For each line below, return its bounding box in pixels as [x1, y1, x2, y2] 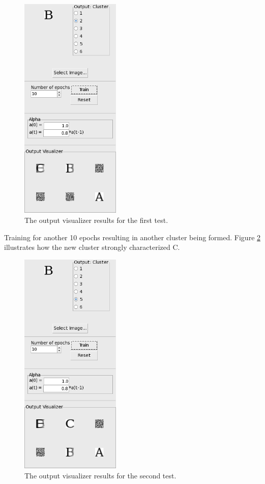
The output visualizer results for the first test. [24, 214, 168, 225]
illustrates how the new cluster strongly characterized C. [4, 242, 180, 252]
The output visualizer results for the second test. [24, 470, 176, 480]
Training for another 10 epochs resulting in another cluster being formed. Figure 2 [4, 232, 261, 242]
